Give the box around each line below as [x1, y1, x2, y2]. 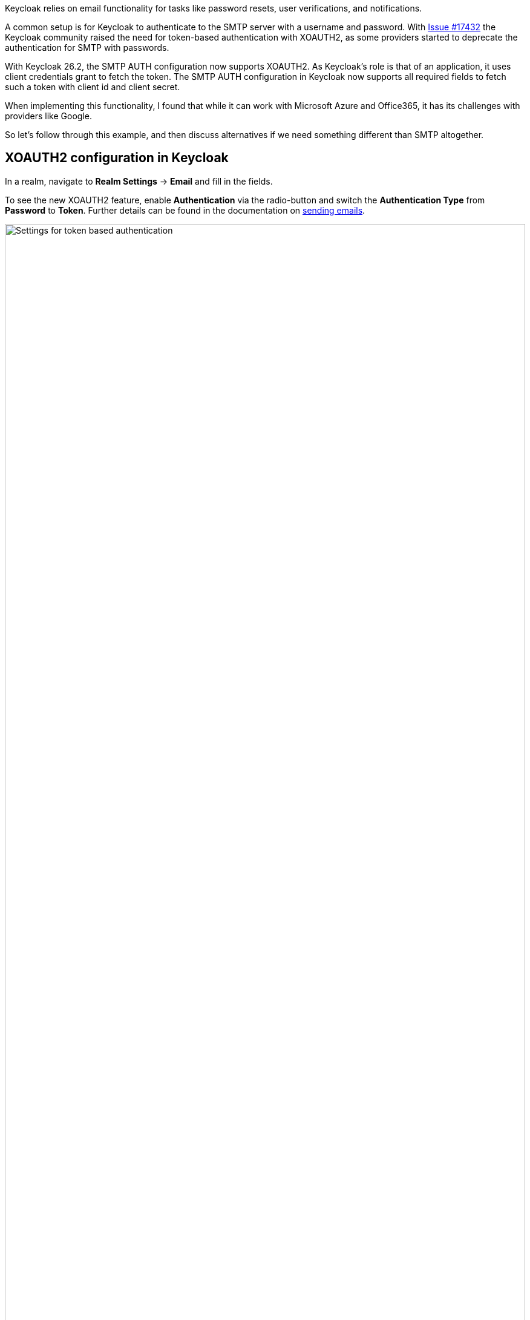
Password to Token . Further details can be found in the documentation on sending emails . [5, 205, 365, 215]
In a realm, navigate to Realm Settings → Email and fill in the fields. [5, 176, 273, 186]
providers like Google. [5, 111, 92, 121]
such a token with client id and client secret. [5, 82, 180, 92]
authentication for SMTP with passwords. [5, 42, 169, 53]
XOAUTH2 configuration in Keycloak [5, 150, 229, 166]
